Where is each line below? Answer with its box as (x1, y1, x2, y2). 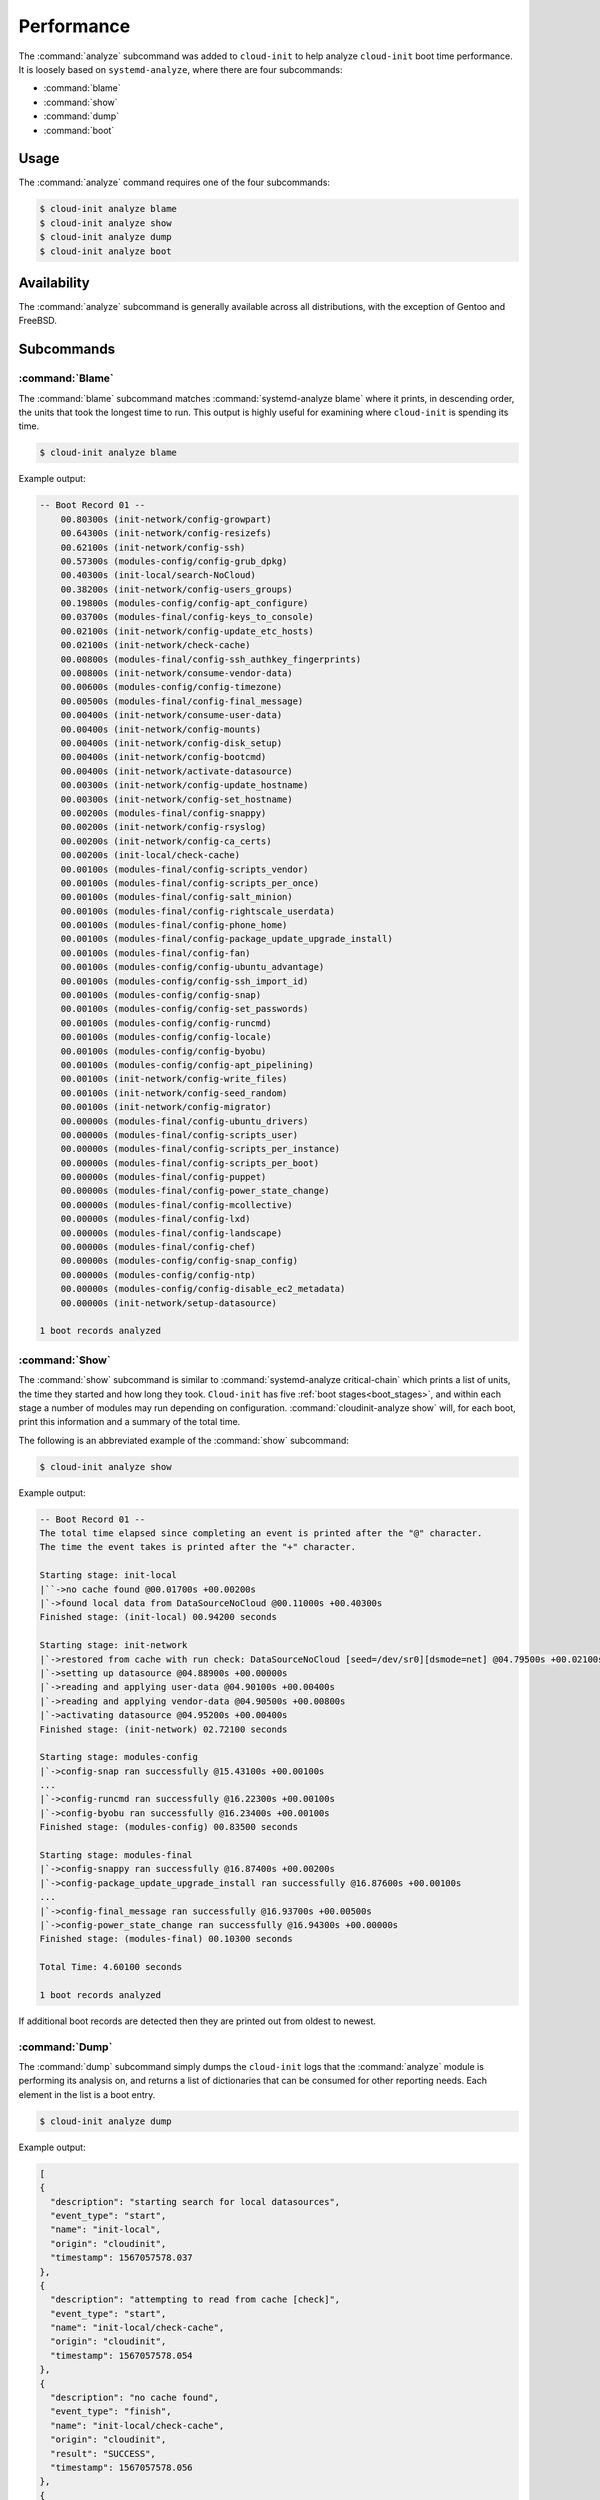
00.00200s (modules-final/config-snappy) (60, 807, 267, 819)
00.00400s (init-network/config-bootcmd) (60, 751, 267, 763)
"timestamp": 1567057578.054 (50, 2350, 194, 2361)
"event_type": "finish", (50, 2406, 172, 2417)
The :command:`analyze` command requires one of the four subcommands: (18, 176, 330, 189)
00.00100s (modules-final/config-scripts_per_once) (60, 877, 320, 889)
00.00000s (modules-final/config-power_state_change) (60, 1185, 330, 1197)
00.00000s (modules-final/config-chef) (60, 1241, 257, 1253)
